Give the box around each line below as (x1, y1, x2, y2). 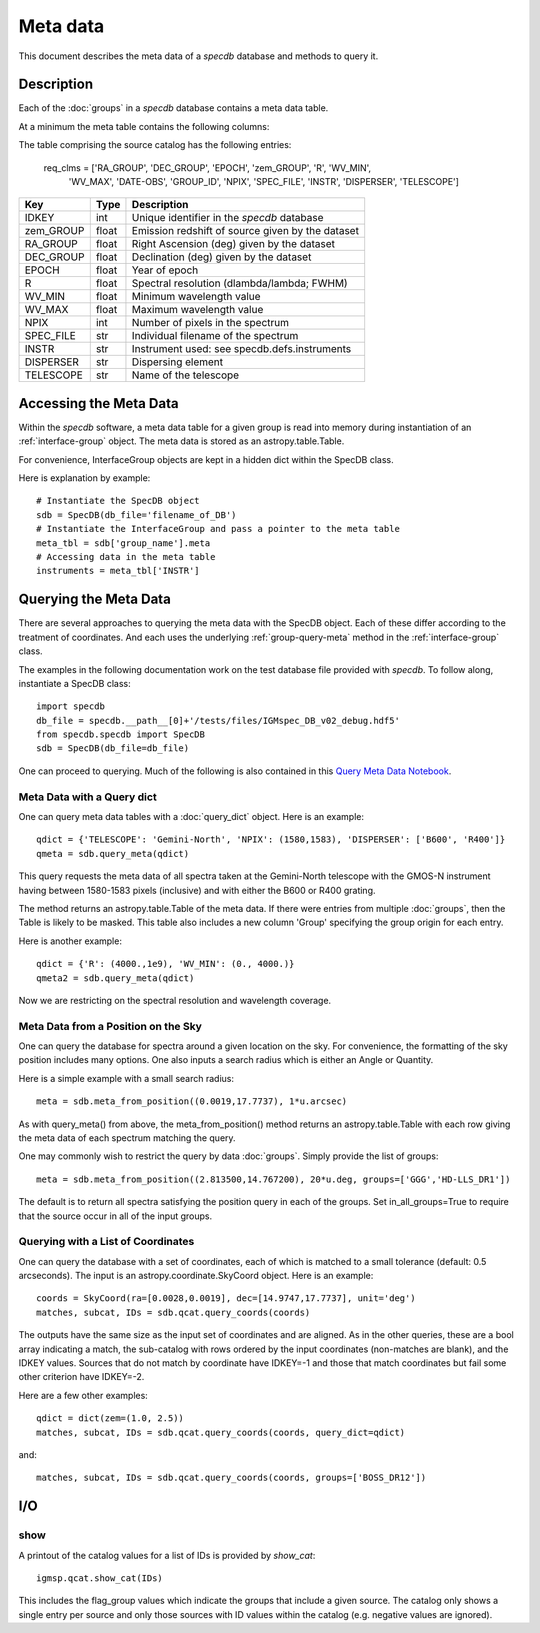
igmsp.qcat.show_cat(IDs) (36, 1572, 164, 1584)
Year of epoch (131, 263, 199, 277)
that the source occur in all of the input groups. (18, 1210, 213, 1222)
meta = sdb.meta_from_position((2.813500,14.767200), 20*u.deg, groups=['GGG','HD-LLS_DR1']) (36, 1173, 511, 1185)
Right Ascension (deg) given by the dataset (131, 237, 335, 251)
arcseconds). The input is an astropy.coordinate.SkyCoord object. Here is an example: (18, 1270, 374, 1282)
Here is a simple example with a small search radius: (18, 1072, 235, 1084)
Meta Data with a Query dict (18, 790, 157, 804)
